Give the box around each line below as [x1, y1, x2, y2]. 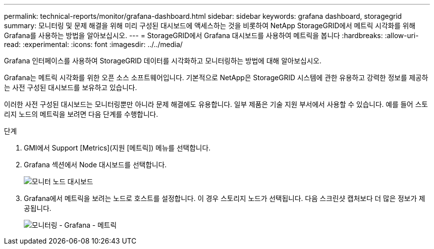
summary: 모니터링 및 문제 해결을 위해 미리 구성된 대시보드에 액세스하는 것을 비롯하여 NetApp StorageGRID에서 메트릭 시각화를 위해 [4, 21, 416, 30]
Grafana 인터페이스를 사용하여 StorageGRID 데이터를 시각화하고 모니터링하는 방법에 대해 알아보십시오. [4, 56, 322, 65]
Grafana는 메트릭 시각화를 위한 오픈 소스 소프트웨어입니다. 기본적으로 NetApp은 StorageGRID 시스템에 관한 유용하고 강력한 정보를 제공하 [4, 73, 429, 82]
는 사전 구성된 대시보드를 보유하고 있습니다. [4, 83, 137, 92]
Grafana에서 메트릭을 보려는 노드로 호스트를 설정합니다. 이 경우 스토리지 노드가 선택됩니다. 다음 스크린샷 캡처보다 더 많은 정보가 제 [24, 194, 426, 202]
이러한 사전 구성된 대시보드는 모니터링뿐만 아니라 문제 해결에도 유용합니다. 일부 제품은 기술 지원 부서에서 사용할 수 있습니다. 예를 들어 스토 [4, 100, 428, 108]
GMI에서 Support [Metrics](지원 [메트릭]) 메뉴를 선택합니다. [24, 144, 211, 152]
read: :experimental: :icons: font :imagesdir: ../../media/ [4, 40, 183, 49]
